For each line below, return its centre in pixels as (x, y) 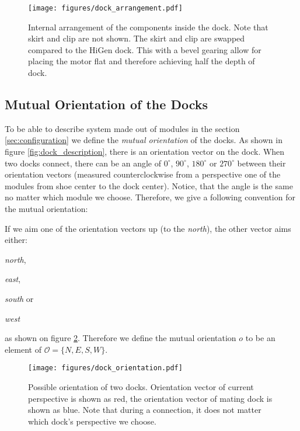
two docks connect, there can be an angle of (83, 163)
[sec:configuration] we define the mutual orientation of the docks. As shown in (144, 140)
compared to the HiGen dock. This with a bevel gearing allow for (145, 49)
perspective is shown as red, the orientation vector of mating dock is (150, 398)
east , (13, 279)
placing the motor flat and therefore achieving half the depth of (142, 61)
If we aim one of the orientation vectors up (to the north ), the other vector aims (148, 228)
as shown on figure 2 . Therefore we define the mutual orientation (121, 338)
